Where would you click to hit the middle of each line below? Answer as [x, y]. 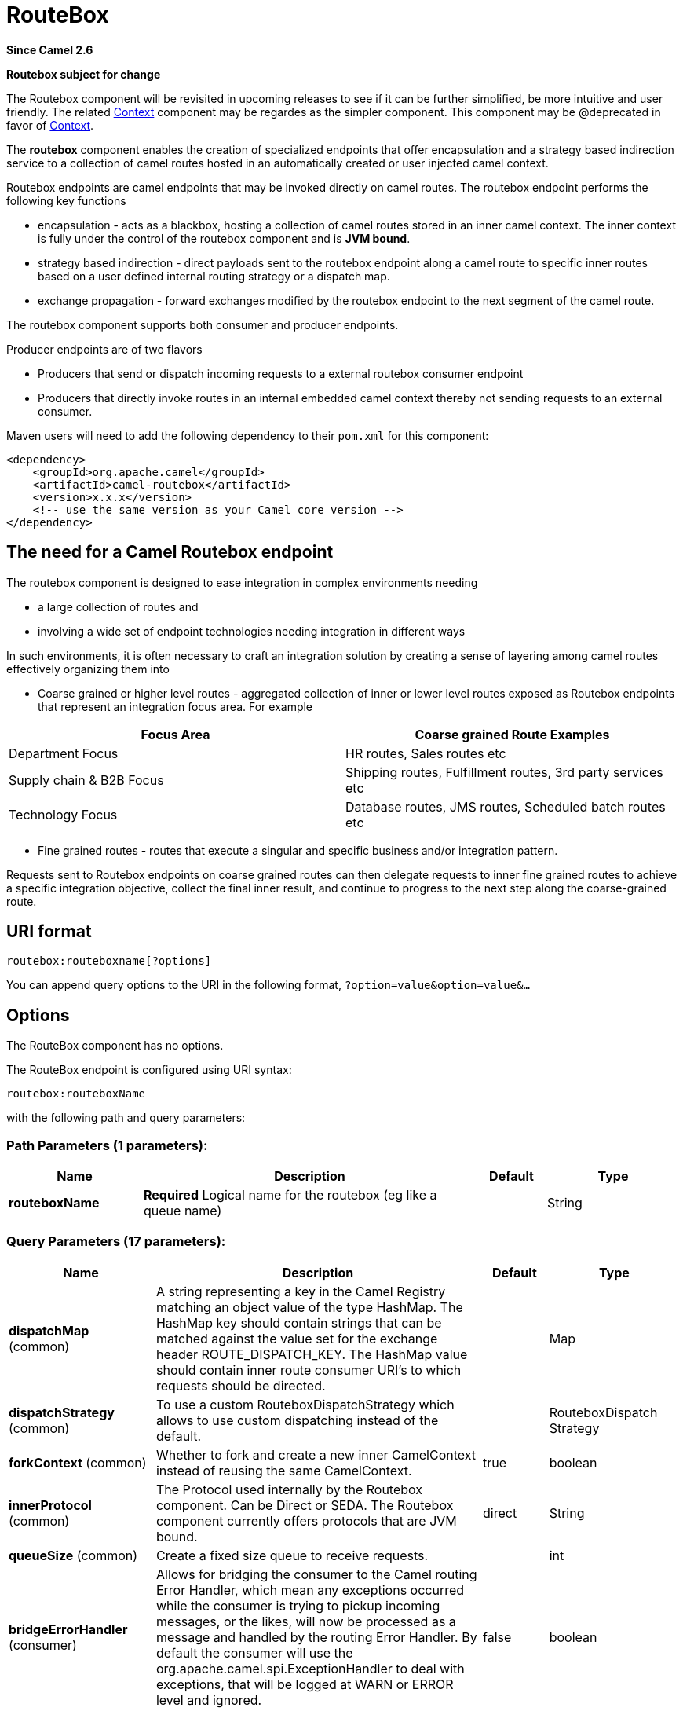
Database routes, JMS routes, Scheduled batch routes [506, 806]
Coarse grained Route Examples [512, 734]
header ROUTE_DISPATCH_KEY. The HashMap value [312, 1354]
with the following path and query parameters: [126, 1118]
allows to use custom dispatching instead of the [297, 1420]
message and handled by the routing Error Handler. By [316, 1637]
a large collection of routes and [118, 606]
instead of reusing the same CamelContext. [284, 1470]
